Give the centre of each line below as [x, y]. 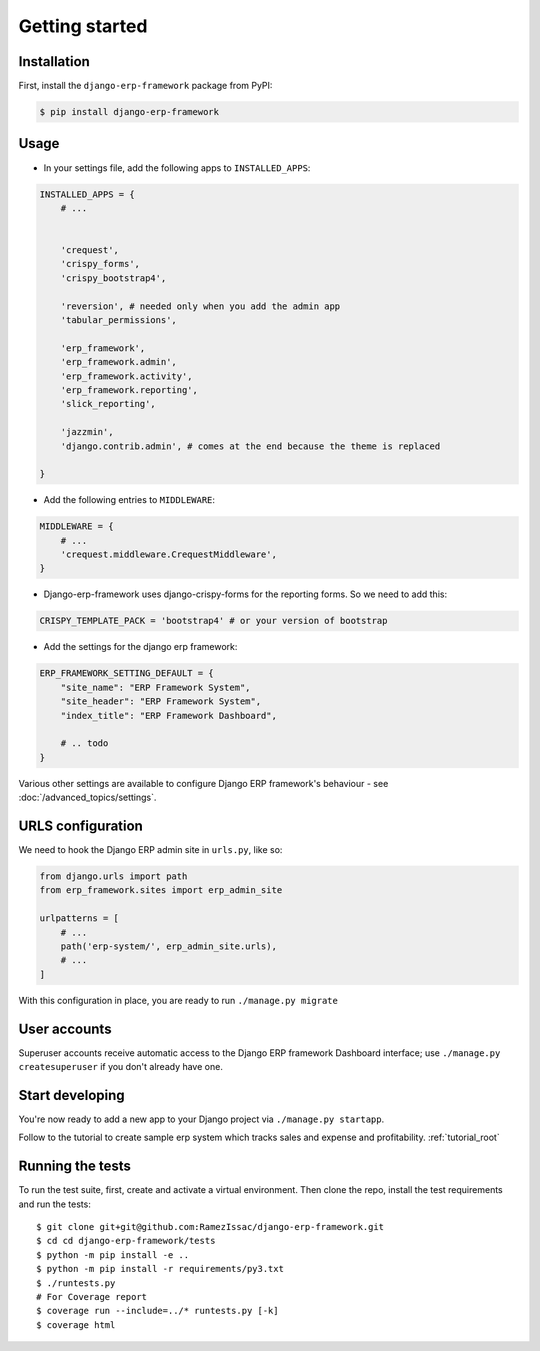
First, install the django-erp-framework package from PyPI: [145, 86]
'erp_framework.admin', [118, 362]
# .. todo [84, 743]
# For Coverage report [92, 1296]
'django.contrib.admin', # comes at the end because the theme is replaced [250, 446]
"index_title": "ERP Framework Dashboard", [168, 715]
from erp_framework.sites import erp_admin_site [161, 890]
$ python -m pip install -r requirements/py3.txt [160, 1269]
